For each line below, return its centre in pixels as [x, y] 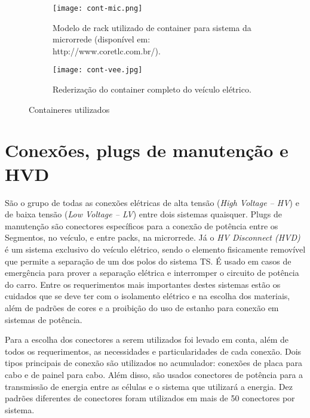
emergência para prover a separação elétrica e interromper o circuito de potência [152, 273]
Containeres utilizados [69, 109]
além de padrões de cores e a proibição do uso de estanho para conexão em [142, 307]
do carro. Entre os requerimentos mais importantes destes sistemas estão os [143, 284]
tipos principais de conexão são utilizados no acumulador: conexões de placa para [154, 363]
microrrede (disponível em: [102, 39]
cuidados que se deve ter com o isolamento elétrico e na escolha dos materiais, [148, 296]
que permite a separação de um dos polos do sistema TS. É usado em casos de [148, 261]
